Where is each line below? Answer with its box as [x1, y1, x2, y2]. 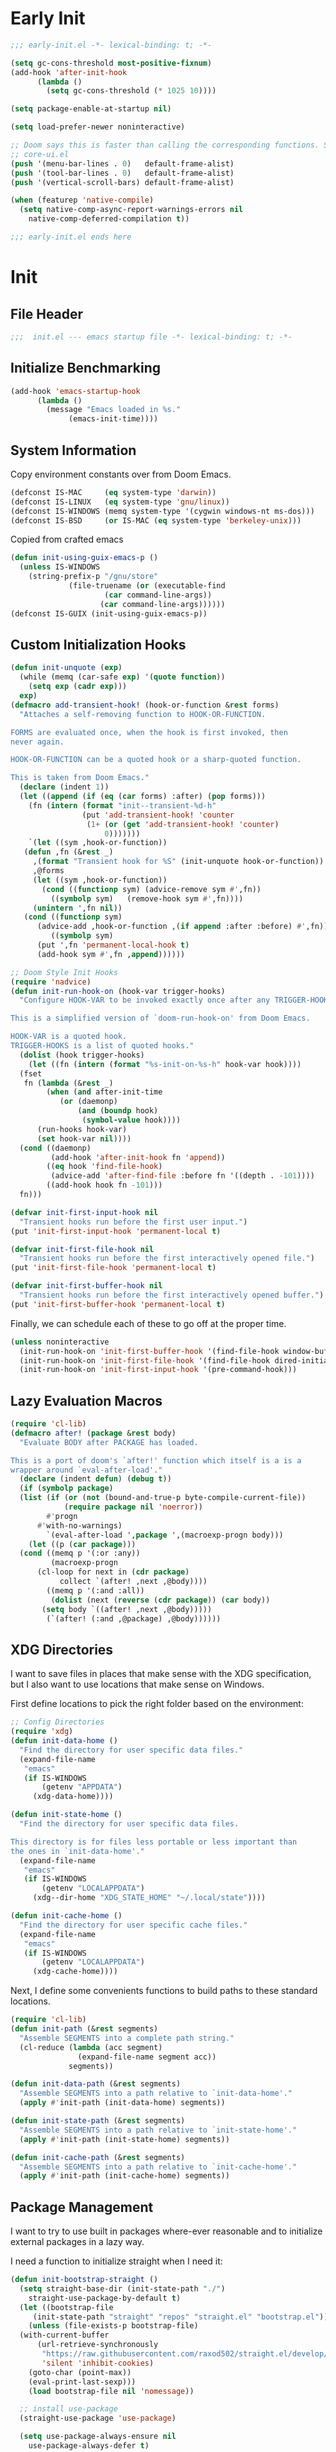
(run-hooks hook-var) [36, 1124, 128, 1134]
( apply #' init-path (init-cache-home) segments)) [19, 2171, 230, 2181]
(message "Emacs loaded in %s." [46, 405, 182, 415]
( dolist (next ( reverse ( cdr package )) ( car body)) [50, 1595, 271, 1605]
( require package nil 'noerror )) [63, 1502, 203, 1512]
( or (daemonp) [59, 1097, 118, 1107]
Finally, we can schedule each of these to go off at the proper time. [10, 1317, 287, 1329]
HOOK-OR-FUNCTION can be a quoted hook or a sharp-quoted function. [10, 755, 302, 765]
